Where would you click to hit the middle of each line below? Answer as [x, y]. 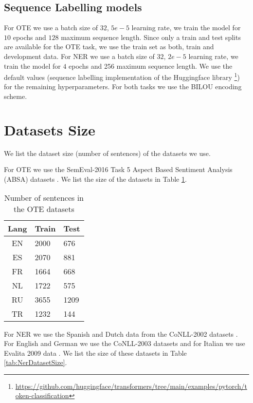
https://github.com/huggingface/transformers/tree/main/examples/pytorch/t [131, 386]
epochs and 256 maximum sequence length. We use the [151, 66]
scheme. [16, 96]
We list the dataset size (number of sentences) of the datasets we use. [107, 153]
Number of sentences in [44, 197]
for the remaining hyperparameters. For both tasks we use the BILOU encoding [123, 86]
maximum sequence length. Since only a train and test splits [151, 37]
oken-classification [42, 395]
